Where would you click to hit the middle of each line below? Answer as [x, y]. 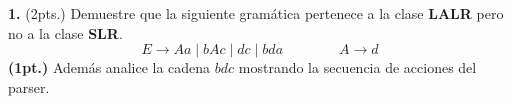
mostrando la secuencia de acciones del [357, 67]
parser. [29, 86]
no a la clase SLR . [65, 32]
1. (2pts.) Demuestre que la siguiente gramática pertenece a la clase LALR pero [256, 13]
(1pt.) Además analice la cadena [109, 67]
